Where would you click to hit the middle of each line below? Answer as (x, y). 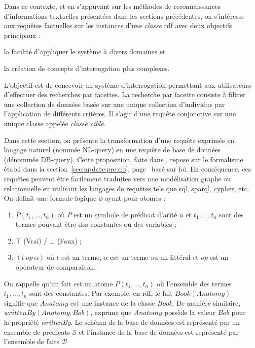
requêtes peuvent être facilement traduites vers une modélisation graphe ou (118, 178)
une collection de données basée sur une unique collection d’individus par (114, 104)
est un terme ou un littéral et (154, 257)
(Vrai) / (35, 240)
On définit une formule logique (50, 198)
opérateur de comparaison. (56, 267)
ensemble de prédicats (37, 331)
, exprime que (111, 312)
